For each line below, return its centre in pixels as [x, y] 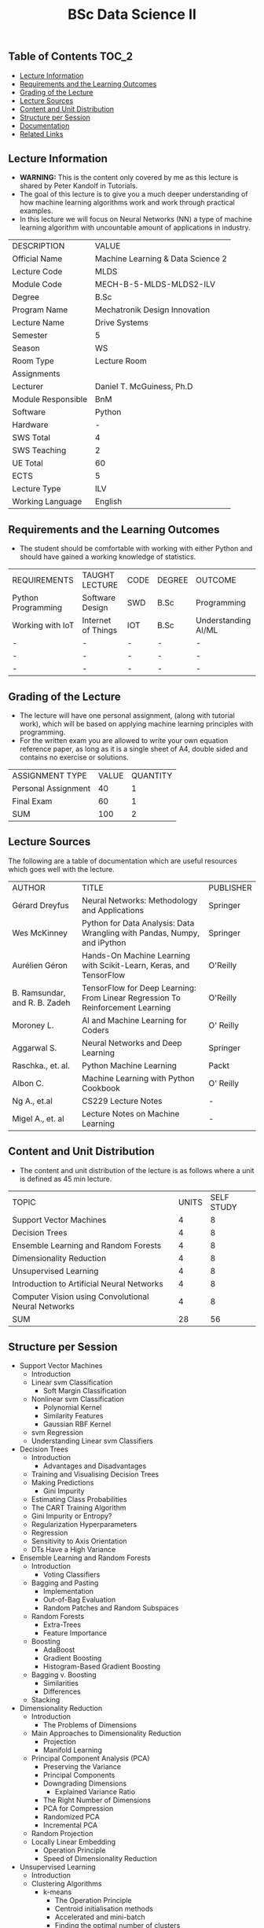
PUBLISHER [230, 888]
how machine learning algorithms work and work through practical [127, 203]
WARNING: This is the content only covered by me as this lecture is [129, 178]
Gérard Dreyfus [40, 905]
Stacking [46, 1700]
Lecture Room [121, 361]
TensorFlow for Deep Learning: [139, 988]
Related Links [41, 134]
